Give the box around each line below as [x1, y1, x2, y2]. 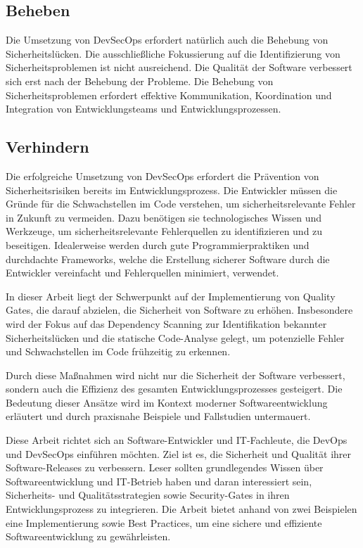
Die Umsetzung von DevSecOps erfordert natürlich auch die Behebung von [6, 32, 329, 47]
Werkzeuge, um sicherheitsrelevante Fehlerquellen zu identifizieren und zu [6, 224, 323, 238]
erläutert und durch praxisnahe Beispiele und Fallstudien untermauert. [6, 409, 311, 423]
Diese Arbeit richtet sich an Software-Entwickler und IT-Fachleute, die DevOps [6, 433, 348, 447]
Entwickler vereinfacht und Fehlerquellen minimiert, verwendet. [6, 265, 279, 280]
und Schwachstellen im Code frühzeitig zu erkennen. [6, 344, 231, 359]
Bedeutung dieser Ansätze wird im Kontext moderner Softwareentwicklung [6, 395, 328, 409]
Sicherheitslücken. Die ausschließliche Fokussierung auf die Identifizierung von [6, 46, 340, 60]
